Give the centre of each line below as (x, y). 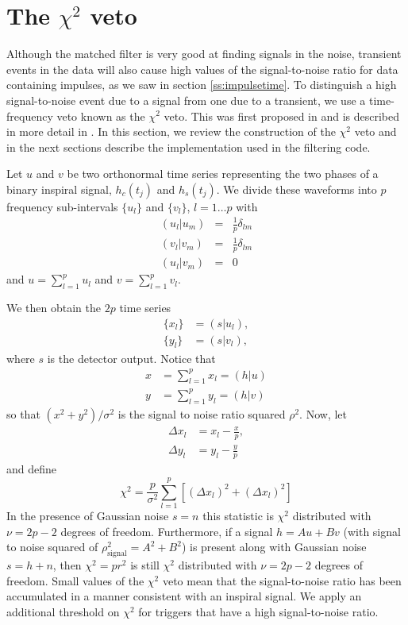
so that (23, 413)
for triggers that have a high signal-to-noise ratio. (258, 611)
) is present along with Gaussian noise (274, 547)
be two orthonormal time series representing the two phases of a (223, 174)
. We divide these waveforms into (296, 189)
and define (32, 469)
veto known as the (101, 116)
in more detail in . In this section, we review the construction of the (171, 131)
